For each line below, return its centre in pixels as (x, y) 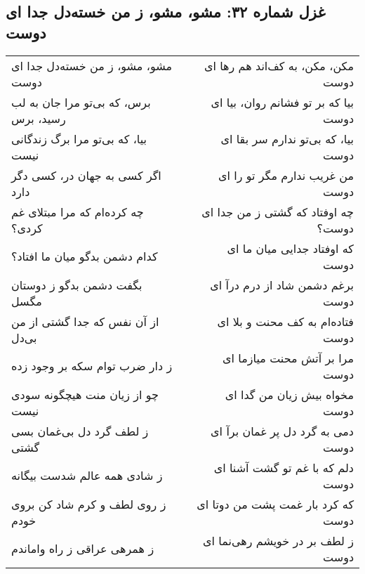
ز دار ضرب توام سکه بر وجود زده (92, 366)
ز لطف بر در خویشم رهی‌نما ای (278, 540)
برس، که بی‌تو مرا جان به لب (81, 102)
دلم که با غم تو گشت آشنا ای (284, 467)
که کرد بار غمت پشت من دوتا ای (275, 504)
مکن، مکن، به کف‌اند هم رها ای (279, 65)
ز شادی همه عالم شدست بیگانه (87, 476)
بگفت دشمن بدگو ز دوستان (77, 285)
